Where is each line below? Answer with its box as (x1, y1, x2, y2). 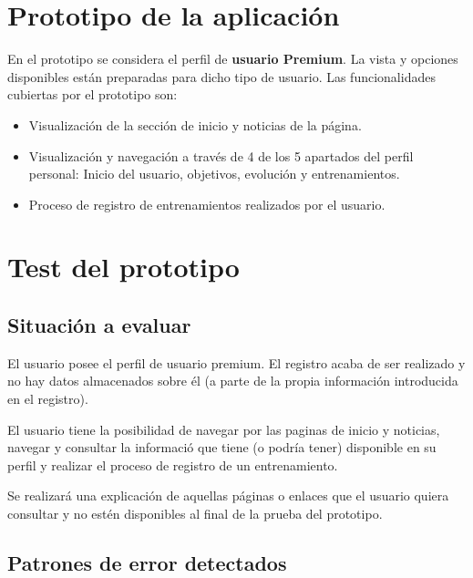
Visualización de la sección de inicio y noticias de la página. (28, 115, 362, 134)
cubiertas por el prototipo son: (7, 85, 178, 104)
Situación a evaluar (7, 311, 191, 339)
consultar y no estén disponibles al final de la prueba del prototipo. (7, 504, 383, 523)
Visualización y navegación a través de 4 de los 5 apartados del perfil (28, 146, 414, 165)
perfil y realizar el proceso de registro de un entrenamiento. (7, 455, 338, 474)
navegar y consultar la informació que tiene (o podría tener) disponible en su (7, 438, 437, 457)
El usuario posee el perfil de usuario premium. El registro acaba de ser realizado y (7, 353, 466, 372)
